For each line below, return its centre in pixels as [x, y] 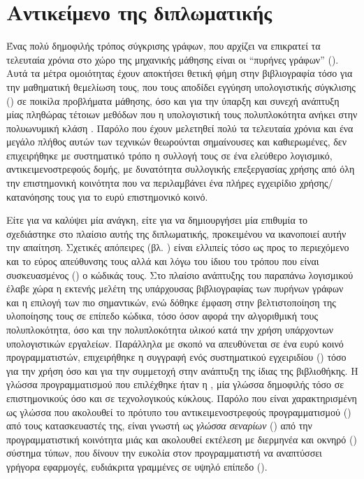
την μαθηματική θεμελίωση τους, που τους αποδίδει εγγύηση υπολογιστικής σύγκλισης [181, 86]
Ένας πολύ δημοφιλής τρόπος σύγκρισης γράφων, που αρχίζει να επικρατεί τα [163, 46]
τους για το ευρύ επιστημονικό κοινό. [132, 196]
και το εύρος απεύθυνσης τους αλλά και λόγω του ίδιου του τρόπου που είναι [163, 261]
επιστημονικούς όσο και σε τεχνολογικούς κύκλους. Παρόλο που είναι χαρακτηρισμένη [182, 398]
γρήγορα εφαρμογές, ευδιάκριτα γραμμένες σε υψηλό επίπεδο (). [137, 466]
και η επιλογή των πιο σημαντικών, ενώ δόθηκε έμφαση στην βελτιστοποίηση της [171, 302]
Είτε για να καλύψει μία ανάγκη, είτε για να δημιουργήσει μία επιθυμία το [157, 220]
